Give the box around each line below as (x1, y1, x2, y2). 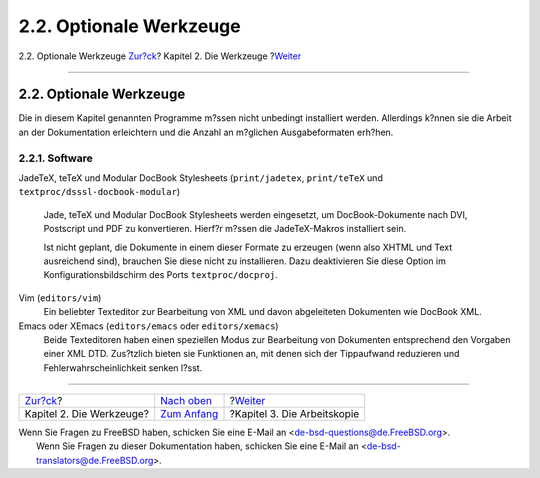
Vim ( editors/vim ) (18, 291, 102, 304)
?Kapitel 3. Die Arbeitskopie (229, 407, 360, 421)
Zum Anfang (160, 407, 219, 421)
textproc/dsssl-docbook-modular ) (18, 186, 180, 198)
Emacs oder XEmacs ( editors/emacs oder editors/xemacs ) (18, 320, 279, 332)
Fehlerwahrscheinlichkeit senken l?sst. (43, 361, 203, 374)
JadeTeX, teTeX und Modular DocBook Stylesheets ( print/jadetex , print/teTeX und (18, 171, 384, 184)
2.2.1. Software (18, 151, 94, 165)
